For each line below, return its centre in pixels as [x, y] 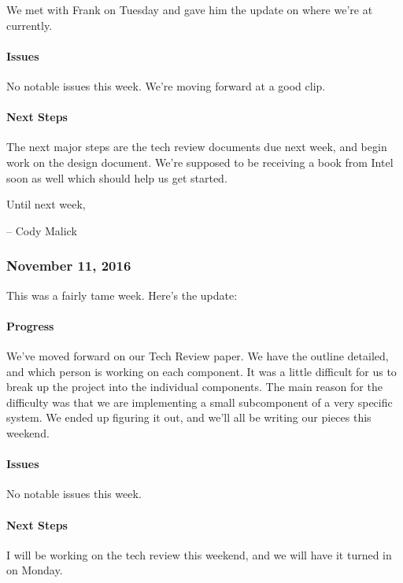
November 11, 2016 [69, 266]
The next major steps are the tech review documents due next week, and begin [197, 147]
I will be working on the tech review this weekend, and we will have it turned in [199, 554]
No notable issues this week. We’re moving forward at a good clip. [166, 85]
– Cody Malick [42, 230]
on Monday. [35, 570]
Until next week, [46, 204]
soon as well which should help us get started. [117, 177]
